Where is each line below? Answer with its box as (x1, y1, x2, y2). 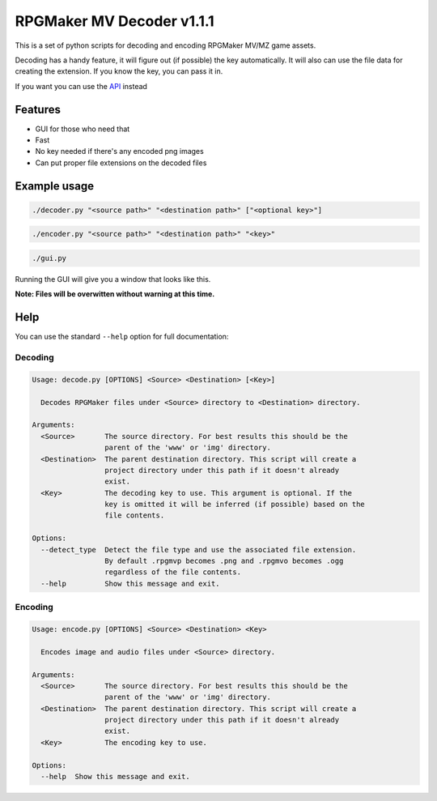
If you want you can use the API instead (15, 81, 147, 91)
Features (15, 102, 61, 117)
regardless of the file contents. (104, 568, 242, 577)
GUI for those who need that (35, 124, 130, 134)
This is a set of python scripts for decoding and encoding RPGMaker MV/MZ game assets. (15, 40, 316, 50)
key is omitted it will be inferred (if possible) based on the (104, 500, 366, 509)
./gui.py (32, 254, 67, 262)
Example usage (15, 179, 95, 193)
